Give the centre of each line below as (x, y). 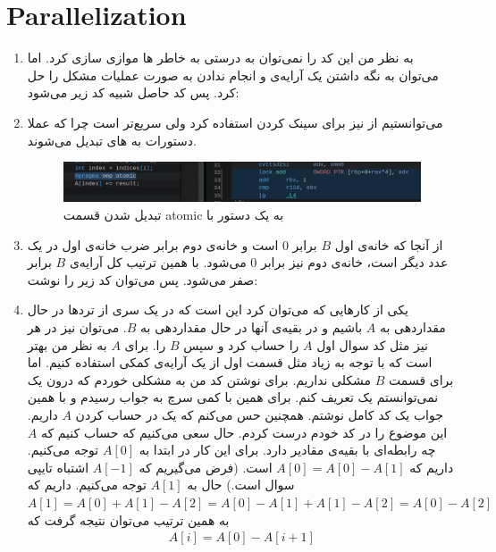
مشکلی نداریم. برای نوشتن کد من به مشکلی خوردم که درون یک (199, 379)
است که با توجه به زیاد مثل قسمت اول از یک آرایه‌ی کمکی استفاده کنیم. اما (230, 362)
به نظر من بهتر (67, 344)
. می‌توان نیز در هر (77, 326)
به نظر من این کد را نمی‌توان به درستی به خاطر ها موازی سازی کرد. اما (220, 58)
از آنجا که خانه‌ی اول (389, 244)
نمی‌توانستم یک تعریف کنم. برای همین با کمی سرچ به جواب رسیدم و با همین (233, 397)
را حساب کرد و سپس (241, 344)
